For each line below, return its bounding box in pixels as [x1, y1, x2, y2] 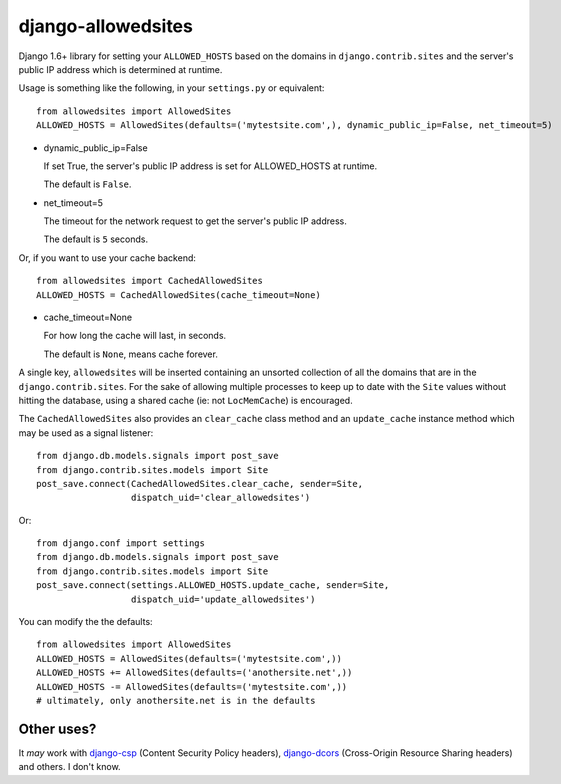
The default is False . [43, 178, 132, 190]
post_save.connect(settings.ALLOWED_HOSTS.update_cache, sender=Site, [36, 580, 390, 591]
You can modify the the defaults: [18, 616, 154, 628]
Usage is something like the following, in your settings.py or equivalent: [18, 82, 325, 94]
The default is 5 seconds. [43, 233, 149, 245]
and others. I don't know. [18, 761, 121, 773]
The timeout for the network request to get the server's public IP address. [43, 215, 347, 227]
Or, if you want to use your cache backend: [18, 251, 197, 264]
